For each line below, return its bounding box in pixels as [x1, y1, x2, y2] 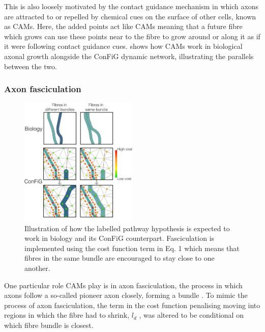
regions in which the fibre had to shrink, [4, 310, 130, 320]
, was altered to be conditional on [139, 310, 244, 320]
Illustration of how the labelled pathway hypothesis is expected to [24, 223, 230, 233]
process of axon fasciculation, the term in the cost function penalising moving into [4, 299, 260, 310]
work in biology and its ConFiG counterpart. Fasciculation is [24, 233, 215, 243]
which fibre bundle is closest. [4, 319, 94, 330]
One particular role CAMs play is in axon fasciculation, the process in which [4, 280, 243, 290]
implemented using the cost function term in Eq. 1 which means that [24, 242, 240, 253]
